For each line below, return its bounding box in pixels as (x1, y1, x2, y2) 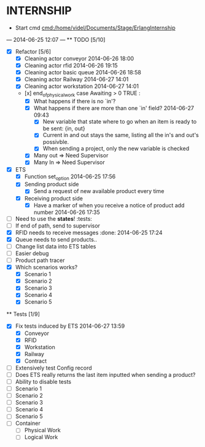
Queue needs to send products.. (15, 235, 97, 243)
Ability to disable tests (15, 378, 72, 385)
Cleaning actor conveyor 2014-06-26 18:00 (24, 55, 134, 62)
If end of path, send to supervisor (15, 222, 100, 229)
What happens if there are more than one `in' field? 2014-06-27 (33, 105, 195, 112)
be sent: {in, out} (42, 125, 86, 132)
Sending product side (24, 181, 79, 188)
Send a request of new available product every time (33, 188, 164, 195)
